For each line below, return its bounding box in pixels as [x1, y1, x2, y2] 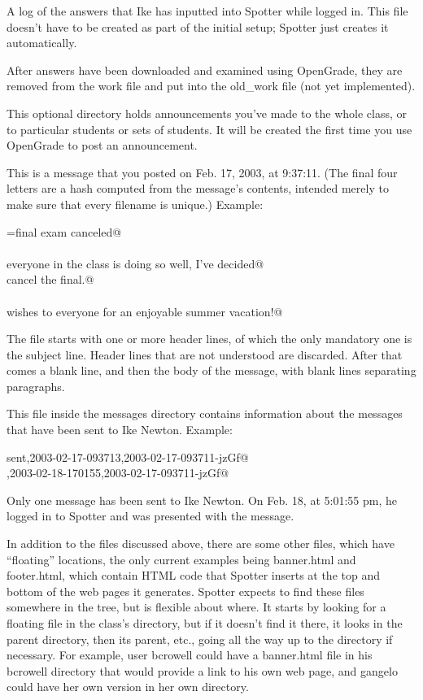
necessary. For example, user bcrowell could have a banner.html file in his [7, 646, 373, 663]
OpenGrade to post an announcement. [7, 137, 198, 154]
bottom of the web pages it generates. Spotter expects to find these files [7, 582, 364, 599]
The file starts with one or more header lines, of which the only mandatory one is [7, 330, 412, 347]
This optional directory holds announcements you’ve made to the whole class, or [7, 104, 408, 121]
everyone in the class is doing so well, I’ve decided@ [7, 254, 264, 272]
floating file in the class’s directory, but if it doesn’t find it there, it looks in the [7, 615, 403, 631]
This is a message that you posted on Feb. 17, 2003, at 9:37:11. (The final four [7, 163, 398, 180]
